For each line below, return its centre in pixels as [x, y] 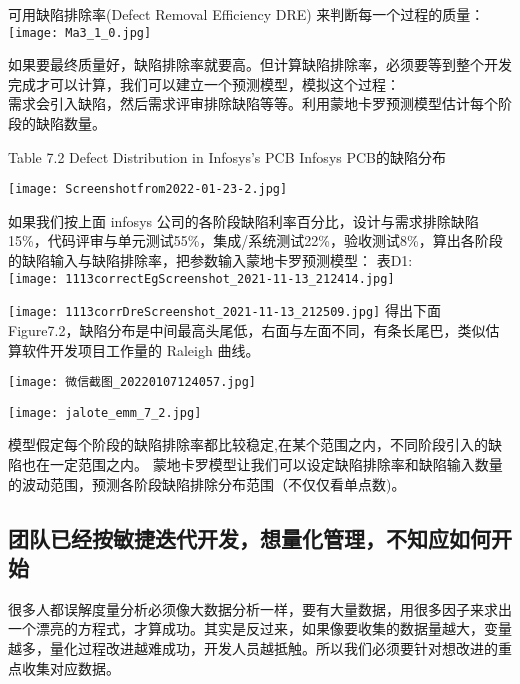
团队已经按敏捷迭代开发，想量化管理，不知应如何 [249, 537]
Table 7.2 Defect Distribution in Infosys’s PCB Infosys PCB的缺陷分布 [227, 156]
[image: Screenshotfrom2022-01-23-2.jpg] [148, 189]
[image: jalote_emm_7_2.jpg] [105, 412]
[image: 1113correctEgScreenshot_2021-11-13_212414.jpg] [201, 278]
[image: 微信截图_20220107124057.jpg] [132, 382]
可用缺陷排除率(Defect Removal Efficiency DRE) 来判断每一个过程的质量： [246, 14]
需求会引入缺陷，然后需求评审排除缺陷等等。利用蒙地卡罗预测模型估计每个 [253, 103]
